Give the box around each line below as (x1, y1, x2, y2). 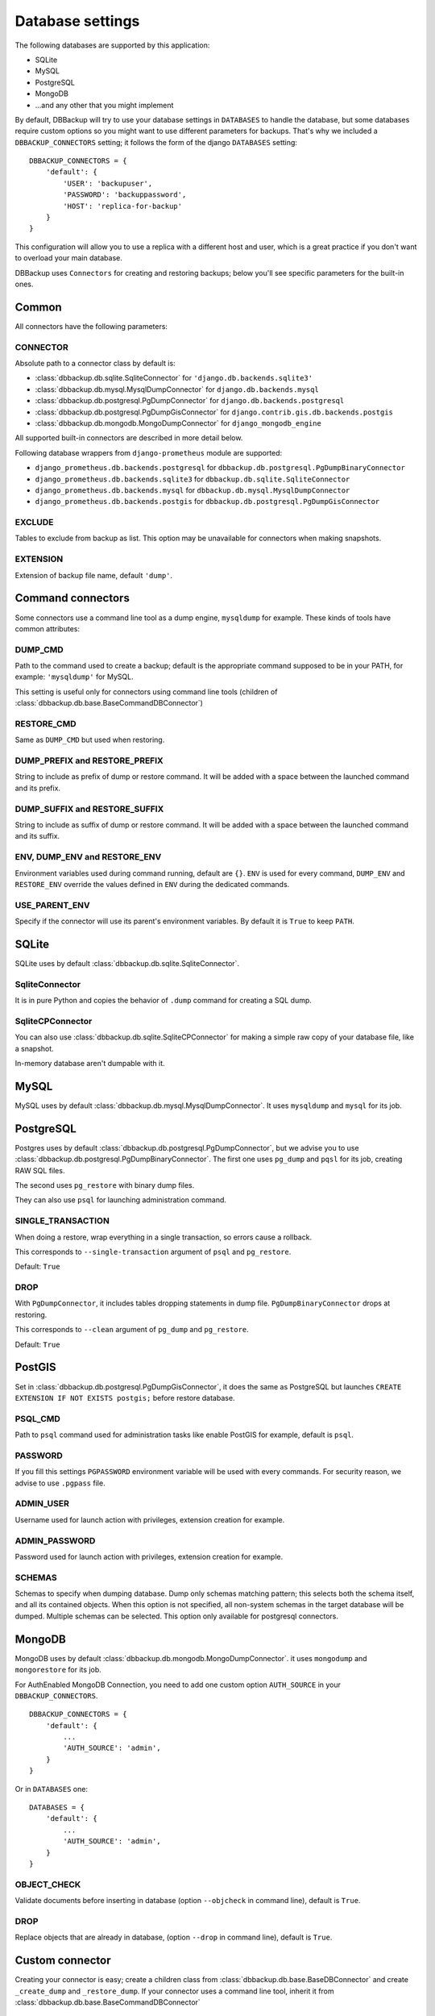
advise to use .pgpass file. (14, 1478, 106, 1488)
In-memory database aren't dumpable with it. (14, 1059, 165, 1068)
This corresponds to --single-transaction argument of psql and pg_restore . (14, 1247, 292, 1256)
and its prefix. (14, 783, 60, 793)
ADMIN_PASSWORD (14, 1535, 96, 1546)
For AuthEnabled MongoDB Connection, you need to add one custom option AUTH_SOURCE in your (14, 1680, 342, 1689)
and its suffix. (14, 831, 60, 841)
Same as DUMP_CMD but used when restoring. (14, 735, 165, 745)
